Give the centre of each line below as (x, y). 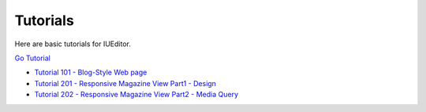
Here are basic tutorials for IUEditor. (73, 44)
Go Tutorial (32, 58)
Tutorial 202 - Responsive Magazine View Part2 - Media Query (136, 95)
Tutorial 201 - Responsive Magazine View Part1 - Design (125, 83)
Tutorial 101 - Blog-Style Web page (91, 72)
